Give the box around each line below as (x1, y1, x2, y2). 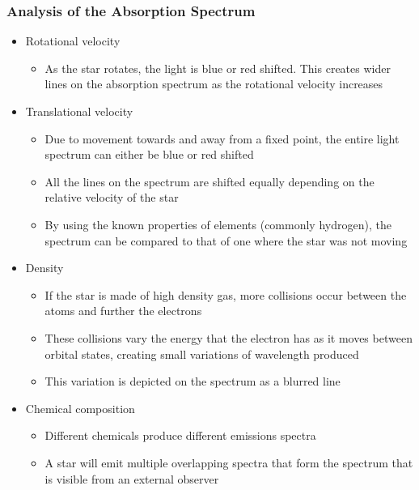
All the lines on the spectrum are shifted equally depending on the (44, 173, 375, 190)
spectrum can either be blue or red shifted (44, 146, 254, 163)
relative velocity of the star (44, 189, 179, 206)
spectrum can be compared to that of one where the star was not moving (44, 232, 408, 249)
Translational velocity (25, 103, 133, 119)
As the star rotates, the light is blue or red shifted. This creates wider (44, 59, 391, 76)
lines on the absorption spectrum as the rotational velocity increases (44, 75, 383, 92)
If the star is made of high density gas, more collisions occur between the (44, 286, 407, 303)
